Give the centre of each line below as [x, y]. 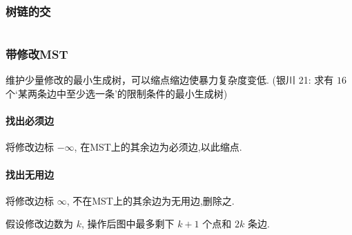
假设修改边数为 [39, 224]
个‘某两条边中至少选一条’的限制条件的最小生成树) [117, 94]
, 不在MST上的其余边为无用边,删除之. [150, 200]
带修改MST [37, 54]
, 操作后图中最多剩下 [128, 224]
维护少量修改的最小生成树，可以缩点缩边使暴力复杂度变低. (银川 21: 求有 [170, 80]
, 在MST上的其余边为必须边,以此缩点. [158, 147]
